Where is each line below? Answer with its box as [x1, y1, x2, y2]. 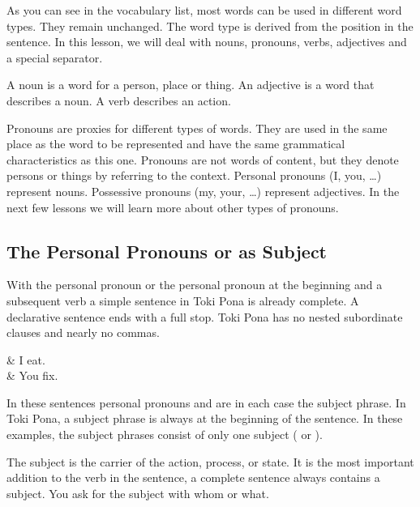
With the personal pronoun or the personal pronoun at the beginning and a [6, 276, 383, 293]
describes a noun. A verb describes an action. [6, 92, 231, 109]
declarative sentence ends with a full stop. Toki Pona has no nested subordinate [6, 308, 403, 325]
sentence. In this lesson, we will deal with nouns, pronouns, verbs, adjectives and [6, 33, 407, 50]
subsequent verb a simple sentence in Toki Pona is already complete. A [6, 292, 359, 309]
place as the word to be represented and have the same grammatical [6, 135, 345, 152]
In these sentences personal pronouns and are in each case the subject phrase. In [6, 394, 406, 411]
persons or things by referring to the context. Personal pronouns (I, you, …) [6, 167, 382, 184]
